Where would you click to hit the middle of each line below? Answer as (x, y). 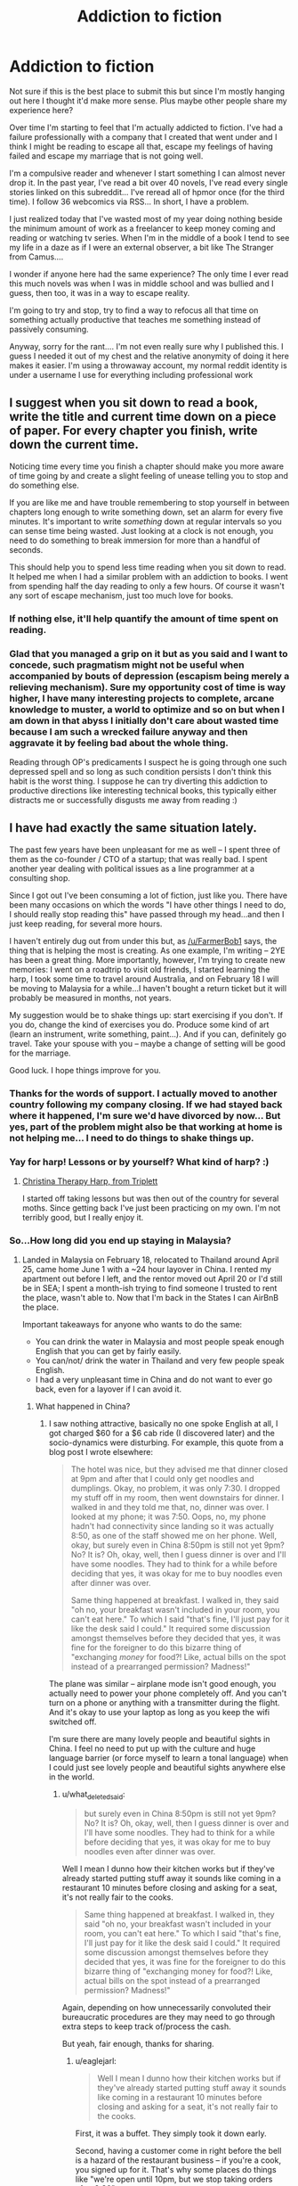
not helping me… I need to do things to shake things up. (132, 1138)
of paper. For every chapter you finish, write (133, 431)
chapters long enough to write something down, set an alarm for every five (146, 512)
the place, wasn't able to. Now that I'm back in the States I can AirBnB (150, 1298)
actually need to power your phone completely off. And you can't (168, 1693)
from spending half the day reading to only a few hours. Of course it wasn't (147, 586)
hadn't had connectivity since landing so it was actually (172, 1526)
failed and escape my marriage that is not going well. (106, 156)
